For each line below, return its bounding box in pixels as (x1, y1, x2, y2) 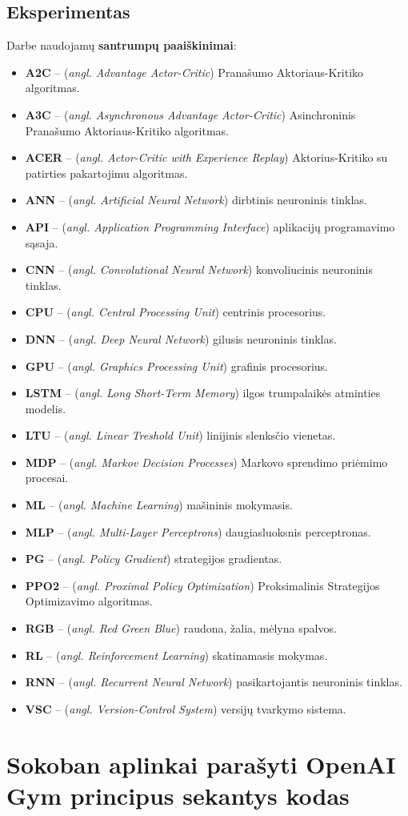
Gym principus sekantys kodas (6, 778, 350, 811)
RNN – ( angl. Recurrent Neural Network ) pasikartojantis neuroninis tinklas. (25, 673, 402, 690)
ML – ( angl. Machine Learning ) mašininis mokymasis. (25, 496, 293, 513)
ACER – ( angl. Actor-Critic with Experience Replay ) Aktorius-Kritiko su (25, 149, 388, 166)
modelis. (25, 400, 66, 416)
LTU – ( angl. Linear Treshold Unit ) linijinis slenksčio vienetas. (25, 427, 336, 444)
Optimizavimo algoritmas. (25, 593, 153, 609)
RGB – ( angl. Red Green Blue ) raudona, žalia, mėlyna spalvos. (25, 620, 337, 637)
